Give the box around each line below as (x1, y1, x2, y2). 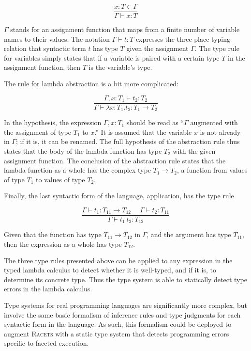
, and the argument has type (147, 229, 231, 239)
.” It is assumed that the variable (94, 127, 192, 137)
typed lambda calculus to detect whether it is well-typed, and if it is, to (4, 265, 216, 275)
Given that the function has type (4, 229, 102, 239)
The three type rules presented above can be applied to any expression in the (4, 255, 233, 265)
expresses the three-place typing (135, 33, 230, 44)
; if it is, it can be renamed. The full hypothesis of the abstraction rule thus (15, 136, 240, 146)
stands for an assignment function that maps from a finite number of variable (10, 24, 240, 34)
